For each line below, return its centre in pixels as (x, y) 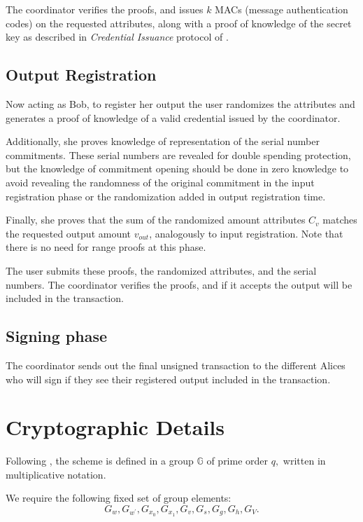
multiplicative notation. (56, 474)
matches (340, 220)
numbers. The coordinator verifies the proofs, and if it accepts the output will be (179, 284)
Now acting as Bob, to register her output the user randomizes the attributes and (180, 103)
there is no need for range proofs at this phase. (106, 247)
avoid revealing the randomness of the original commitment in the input (160, 182)
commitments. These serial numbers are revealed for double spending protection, (178, 154)
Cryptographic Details (115, 427)
